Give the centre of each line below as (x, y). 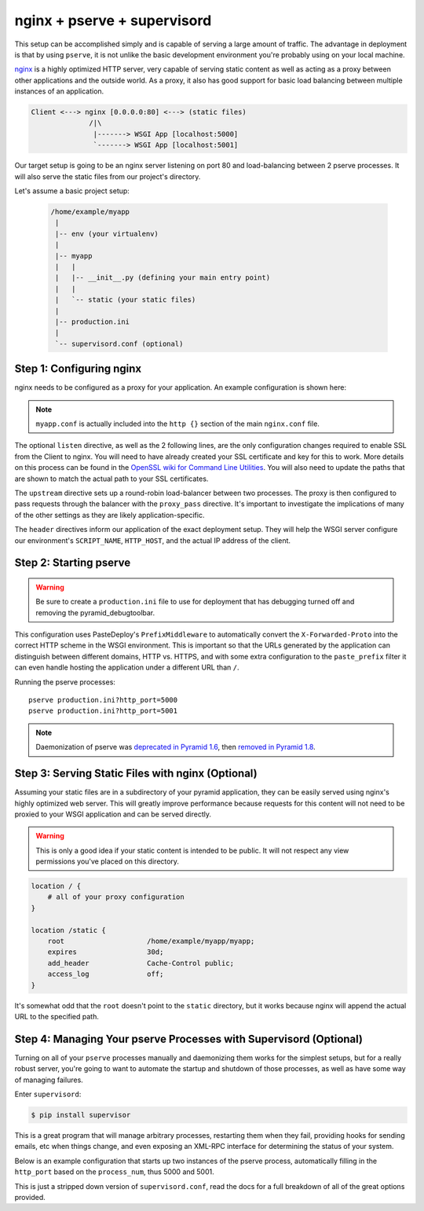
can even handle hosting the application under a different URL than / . (127, 667)
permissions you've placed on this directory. (108, 861)
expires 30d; (106, 952)
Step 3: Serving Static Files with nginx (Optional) (136, 774)
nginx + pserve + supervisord (113, 20)
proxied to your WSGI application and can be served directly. (113, 814)
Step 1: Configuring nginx (78, 369)
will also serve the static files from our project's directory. (108, 176)
